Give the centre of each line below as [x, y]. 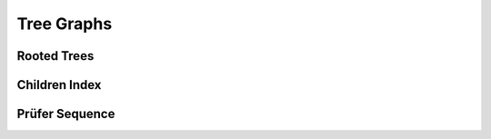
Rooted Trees [55, 56]
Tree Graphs [65, 24]
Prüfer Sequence [66, 114]
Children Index [59, 85]
